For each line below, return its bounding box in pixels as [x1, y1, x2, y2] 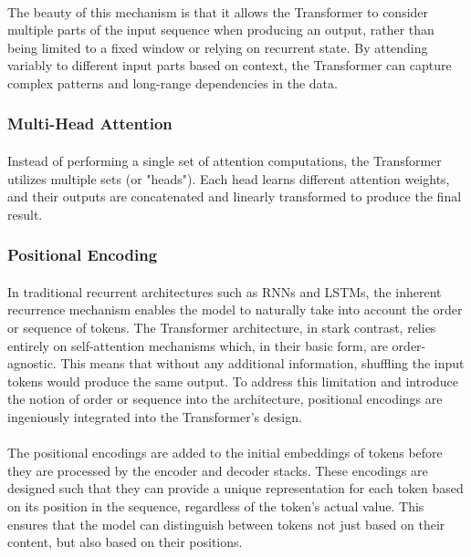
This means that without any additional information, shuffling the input [60, 354, 465, 373]
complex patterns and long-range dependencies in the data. [7, 73, 338, 92]
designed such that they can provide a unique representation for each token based [7, 479, 464, 498]
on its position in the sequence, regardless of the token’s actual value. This [7, 496, 424, 515]
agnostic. [7, 354, 57, 373]
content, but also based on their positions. [7, 532, 243, 552]
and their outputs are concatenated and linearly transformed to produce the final [7, 187, 462, 206]
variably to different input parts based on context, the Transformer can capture [7, 56, 452, 75]
